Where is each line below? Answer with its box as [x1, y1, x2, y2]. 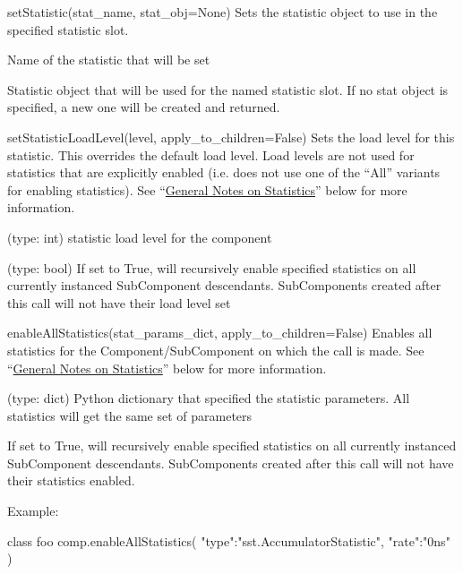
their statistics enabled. [7, 471, 135, 490]
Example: [7, 501, 59, 520]
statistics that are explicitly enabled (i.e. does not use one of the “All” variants [7, 163, 441, 182]
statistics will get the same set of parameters [7, 406, 253, 424]
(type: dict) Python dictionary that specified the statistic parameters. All [7, 389, 410, 407]
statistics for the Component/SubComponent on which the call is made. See [7, 340, 424, 359]
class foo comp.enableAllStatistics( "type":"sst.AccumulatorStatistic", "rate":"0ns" [7, 531, 450, 550]
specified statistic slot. [7, 20, 129, 39]
